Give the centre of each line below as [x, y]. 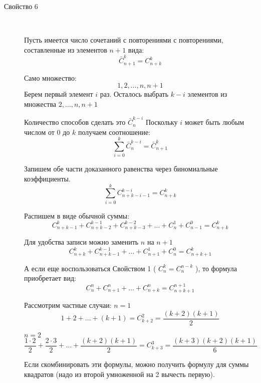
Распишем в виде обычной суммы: [77, 215]
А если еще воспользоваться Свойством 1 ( [90, 268]
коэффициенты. [47, 178]
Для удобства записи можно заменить [81, 242]
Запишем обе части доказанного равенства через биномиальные [121, 169]
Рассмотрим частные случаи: [68, 305]
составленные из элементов [66, 49]
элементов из [207, 94]
